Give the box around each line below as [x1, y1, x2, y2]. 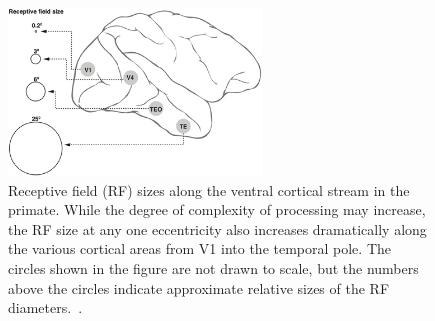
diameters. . [8, 297, 83, 318]
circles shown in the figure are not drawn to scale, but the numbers [8, 258, 419, 279]
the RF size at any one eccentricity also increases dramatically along [8, 218, 427, 239]
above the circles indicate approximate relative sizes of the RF [8, 277, 390, 298]
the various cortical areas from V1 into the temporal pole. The [8, 238, 391, 259]
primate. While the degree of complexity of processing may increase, [8, 199, 426, 220]
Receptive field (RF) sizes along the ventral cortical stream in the [8, 179, 410, 200]
